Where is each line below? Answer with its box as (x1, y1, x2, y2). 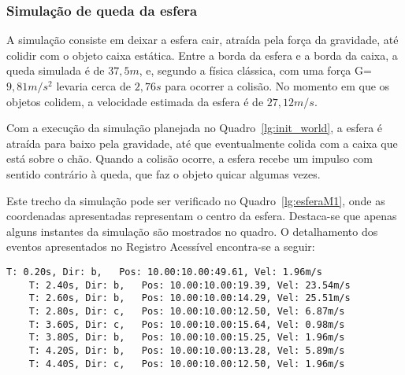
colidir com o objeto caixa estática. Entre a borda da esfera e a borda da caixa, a (6, 46, 398, 63)
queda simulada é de (6, 62, 105, 79)
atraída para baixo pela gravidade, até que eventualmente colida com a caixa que (6, 134, 398, 151)
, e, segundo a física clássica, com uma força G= (139, 62, 372, 79)
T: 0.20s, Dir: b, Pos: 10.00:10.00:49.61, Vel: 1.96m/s (6, 266, 322, 278)
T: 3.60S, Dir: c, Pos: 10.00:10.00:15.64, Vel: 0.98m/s (28, 318, 345, 330)
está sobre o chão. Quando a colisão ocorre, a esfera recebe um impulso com (6, 150, 373, 167)
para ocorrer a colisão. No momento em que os (165, 78, 390, 94)
